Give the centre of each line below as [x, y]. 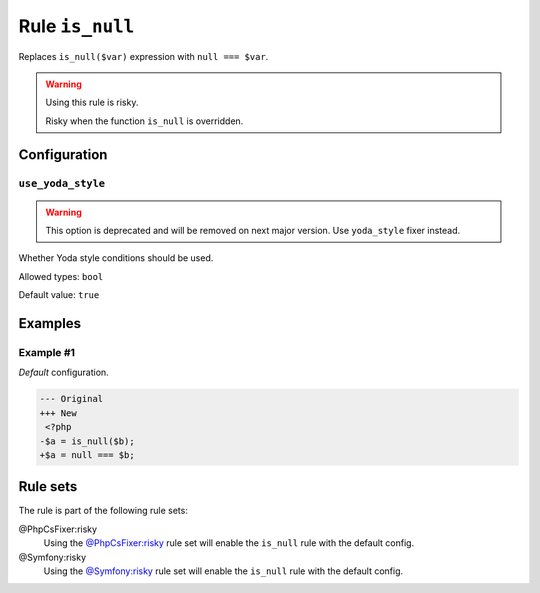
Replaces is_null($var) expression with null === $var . [143, 56]
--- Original [71, 399]
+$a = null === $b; [87, 454]
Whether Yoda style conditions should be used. [116, 258]
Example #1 [46, 353]
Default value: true [59, 295]
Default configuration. [63, 372]
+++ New [58, 413]
